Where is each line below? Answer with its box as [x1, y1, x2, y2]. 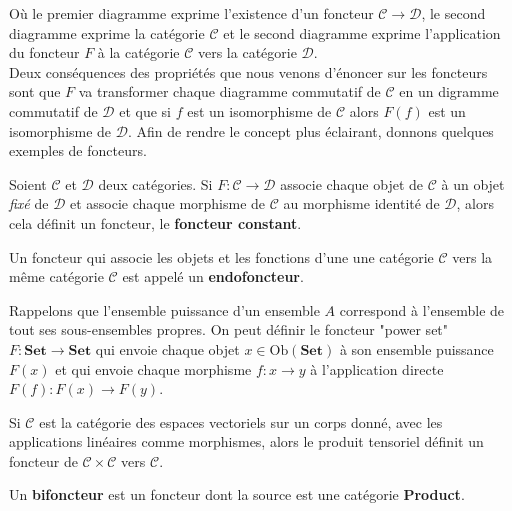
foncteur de [9, 450, 78, 471]
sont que [9, 81, 61, 102]
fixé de [9, 193, 49, 214]
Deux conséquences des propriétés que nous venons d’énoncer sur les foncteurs [9, 61, 488, 82]
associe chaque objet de [280, 173, 424, 194]
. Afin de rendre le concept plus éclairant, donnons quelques [127, 120, 494, 141]
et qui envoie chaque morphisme [55, 358, 252, 379]
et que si [119, 100, 171, 121]
